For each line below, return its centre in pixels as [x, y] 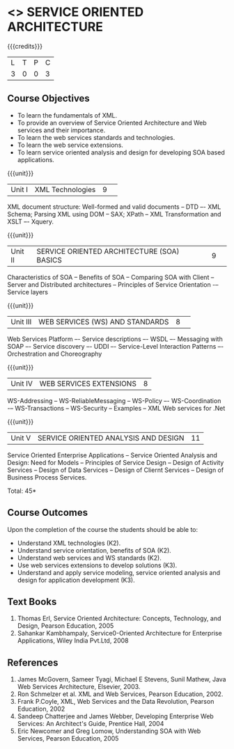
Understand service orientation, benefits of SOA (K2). [94, 550]
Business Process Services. [47, 477]
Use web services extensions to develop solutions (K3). [97, 565]
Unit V [21, 438]
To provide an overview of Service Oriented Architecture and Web [112, 123]
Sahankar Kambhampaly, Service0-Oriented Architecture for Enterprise [119, 633]
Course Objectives [49, 98]
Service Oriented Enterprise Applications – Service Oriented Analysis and [112, 455]
